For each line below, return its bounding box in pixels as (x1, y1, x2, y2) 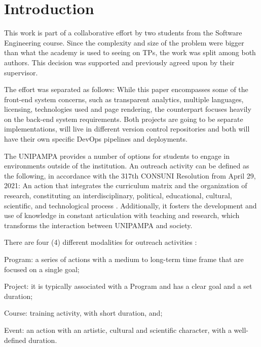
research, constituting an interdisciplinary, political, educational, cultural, (4, 190, 232, 201)
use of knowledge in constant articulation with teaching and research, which (4, 210, 240, 221)
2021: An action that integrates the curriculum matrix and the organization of (4, 180, 247, 191)
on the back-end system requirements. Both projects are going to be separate (4, 113, 243, 124)
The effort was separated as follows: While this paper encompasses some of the (4, 84, 248, 95)
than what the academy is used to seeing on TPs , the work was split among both (4, 47, 256, 58)
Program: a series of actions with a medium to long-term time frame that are (4, 254, 244, 264)
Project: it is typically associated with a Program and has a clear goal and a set (4, 281, 252, 291)
